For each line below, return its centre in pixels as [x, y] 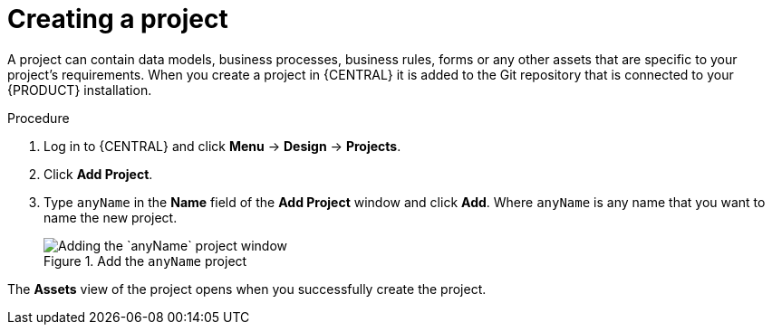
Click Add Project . [98, 174]
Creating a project [118, 19]
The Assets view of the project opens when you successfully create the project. [247, 289]
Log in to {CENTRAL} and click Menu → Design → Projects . [222, 146]
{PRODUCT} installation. [80, 90]
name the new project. [111, 217]
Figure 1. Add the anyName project [145, 261]
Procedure [39, 118]
